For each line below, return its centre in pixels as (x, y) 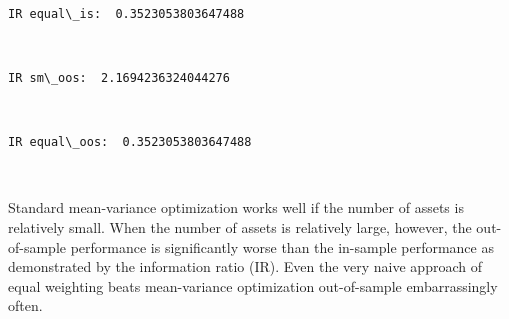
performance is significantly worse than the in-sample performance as (282, 246)
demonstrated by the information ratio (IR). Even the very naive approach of (245, 266)
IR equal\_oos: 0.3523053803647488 (130, 142)
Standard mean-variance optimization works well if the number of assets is (236, 207)
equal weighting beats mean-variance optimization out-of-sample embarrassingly (253, 285)
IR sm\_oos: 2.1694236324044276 (119, 77)
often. (25, 305)
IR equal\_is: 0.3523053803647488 (126, 13)
